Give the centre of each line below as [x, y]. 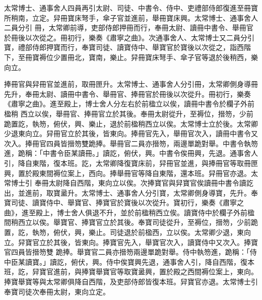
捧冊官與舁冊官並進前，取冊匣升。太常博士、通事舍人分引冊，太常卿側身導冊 [131, 84]
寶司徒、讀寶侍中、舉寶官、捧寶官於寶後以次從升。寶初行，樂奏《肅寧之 [124, 202]
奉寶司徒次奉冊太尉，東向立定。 [57, 291]
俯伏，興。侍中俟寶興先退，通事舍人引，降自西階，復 [159, 261]
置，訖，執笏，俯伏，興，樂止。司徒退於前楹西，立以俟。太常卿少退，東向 [127, 232]
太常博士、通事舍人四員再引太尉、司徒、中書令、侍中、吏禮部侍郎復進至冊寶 [131, 8]
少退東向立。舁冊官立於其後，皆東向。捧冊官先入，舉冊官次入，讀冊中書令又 [131, 133]
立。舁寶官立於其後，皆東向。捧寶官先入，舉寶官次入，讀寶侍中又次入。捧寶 [131, 242]
